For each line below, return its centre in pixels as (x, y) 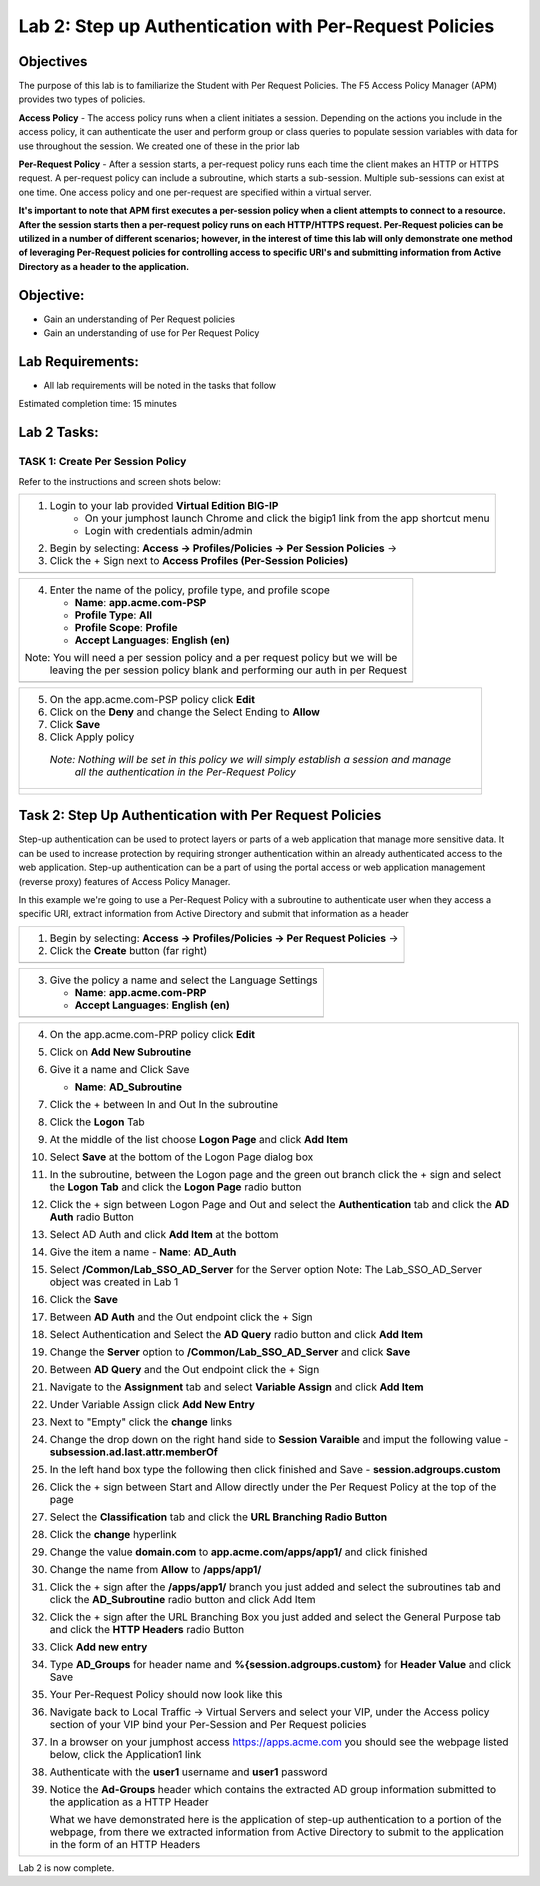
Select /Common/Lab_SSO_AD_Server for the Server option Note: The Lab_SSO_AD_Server (265, 1269)
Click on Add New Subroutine (120, 1052)
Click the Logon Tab (97, 1122)
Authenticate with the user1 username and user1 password (188, 1772)
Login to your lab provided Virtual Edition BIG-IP (164, 505)
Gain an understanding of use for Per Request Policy (151, 333)
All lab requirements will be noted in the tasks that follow (160, 385)
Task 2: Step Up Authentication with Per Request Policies (200, 815)
